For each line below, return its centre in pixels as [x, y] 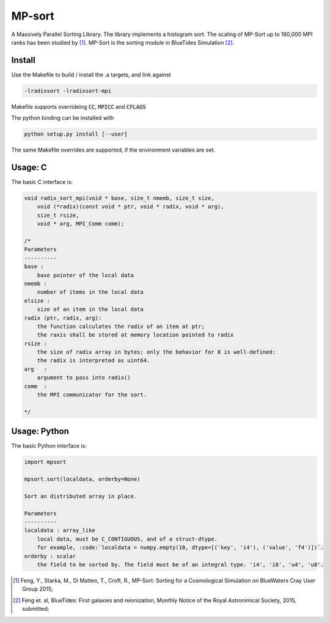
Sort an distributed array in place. [81, 496]
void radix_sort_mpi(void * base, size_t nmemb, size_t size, [119, 198]
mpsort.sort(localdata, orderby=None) [82, 479]
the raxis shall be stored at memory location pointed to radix [135, 335]
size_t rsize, [58, 215]
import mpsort [45, 462]
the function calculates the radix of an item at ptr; [121, 326]
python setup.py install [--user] [76, 134]
